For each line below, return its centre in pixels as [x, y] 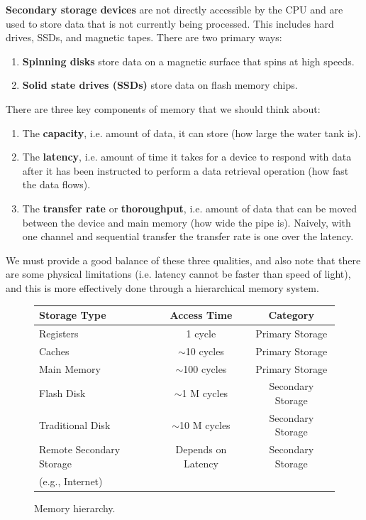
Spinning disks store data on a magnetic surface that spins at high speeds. [188, 61]
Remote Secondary [80, 449]
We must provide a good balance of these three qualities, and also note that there [183, 260]
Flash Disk [62, 393]
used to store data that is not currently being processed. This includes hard [170, 23]
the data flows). [56, 184]
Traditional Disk [75, 424]
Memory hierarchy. [75, 508]
